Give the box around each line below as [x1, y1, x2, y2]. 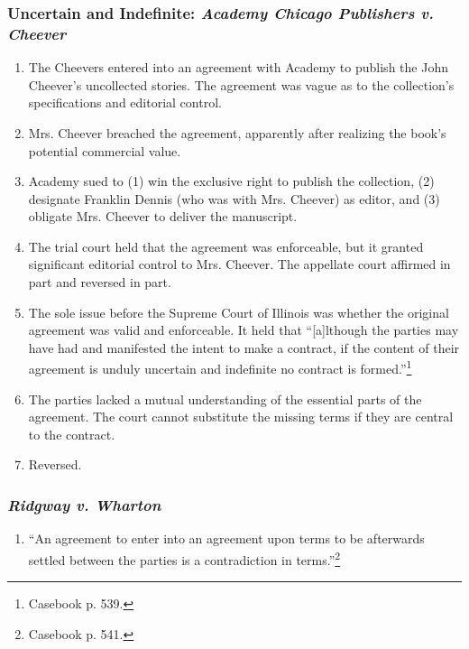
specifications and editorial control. [28, 93, 222, 112]
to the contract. [28, 424, 115, 443]
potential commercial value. [28, 141, 181, 160]
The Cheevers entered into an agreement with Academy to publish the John [28, 58, 448, 77]
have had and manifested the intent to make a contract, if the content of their [28, 338, 460, 357]
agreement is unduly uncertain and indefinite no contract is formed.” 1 [28, 357, 412, 378]
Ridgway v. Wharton [7, 494, 161, 515]
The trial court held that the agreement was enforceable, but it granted [28, 236, 424, 255]
